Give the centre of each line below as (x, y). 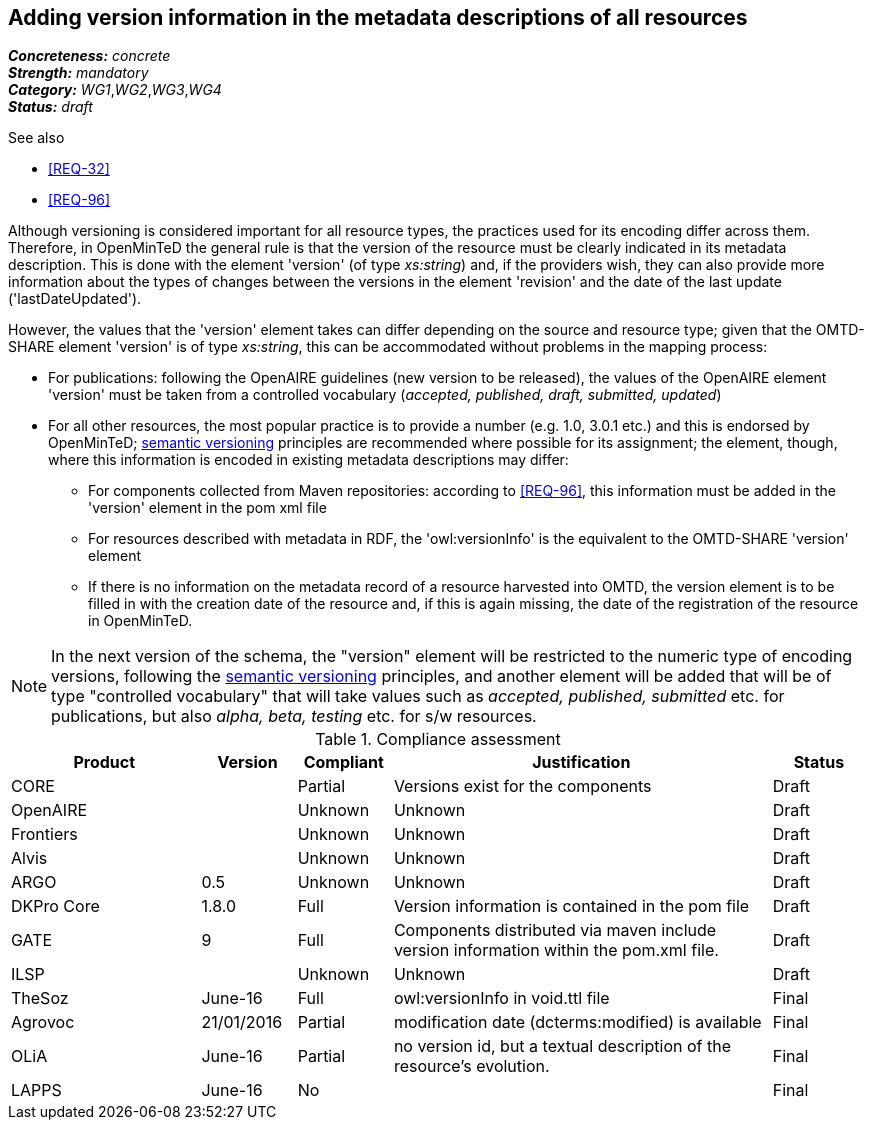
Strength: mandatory (78, 73)
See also (36, 138)
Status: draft (50, 107)
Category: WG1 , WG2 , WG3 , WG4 (115, 90)
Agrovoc (43, 1022)
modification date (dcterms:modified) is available (577, 1022)
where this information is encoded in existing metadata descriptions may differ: (308, 460)
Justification (581, 762)
